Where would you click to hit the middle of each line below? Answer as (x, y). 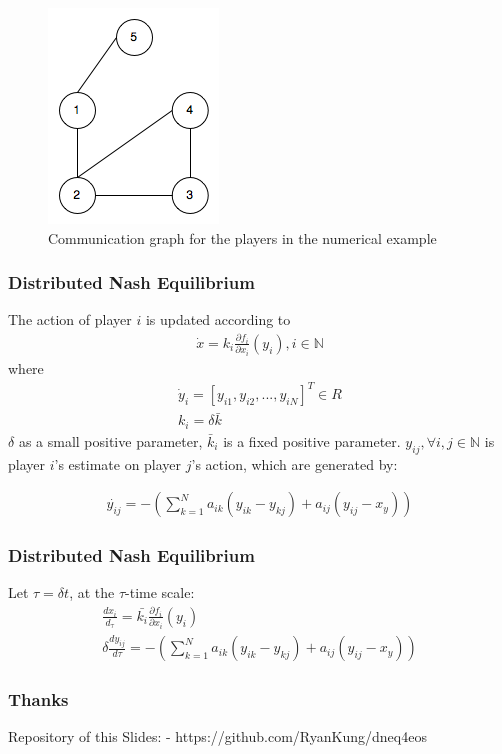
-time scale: (160, 592)
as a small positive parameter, (110, 440)
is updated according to (218, 319)
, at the (92, 592)
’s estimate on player (118, 463)
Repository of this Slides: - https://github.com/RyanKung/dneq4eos (217, 736)
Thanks (38, 699)
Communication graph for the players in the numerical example (242, 237)
